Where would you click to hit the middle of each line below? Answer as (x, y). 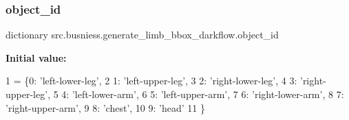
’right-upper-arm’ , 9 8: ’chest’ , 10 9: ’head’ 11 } (105, 107)
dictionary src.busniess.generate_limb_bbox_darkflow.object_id (142, 35)
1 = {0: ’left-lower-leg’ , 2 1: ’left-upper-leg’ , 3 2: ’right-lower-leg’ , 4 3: (151, 81)
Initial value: (36, 57)
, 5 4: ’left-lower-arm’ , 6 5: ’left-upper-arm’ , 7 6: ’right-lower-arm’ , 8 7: (196, 94)
